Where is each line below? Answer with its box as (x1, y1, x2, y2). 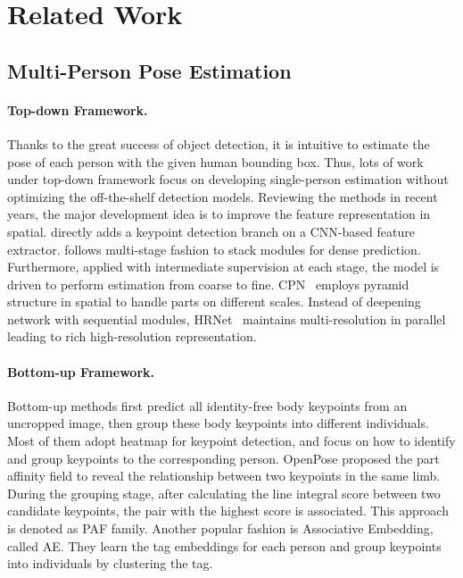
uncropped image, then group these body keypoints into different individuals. (7, 414, 429, 432)
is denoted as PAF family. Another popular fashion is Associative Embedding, (7, 519, 434, 538)
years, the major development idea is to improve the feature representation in (7, 205, 431, 223)
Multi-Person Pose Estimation (7, 56, 292, 84)
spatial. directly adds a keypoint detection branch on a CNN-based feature (7, 222, 415, 240)
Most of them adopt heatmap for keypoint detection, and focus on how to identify (7, 431, 456, 450)
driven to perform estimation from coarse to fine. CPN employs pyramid (7, 274, 409, 293)
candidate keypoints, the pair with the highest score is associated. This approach (7, 501, 449, 520)
